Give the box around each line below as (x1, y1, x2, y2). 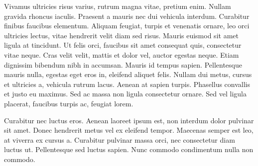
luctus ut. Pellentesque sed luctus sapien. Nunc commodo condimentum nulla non (4, 144, 254, 155)
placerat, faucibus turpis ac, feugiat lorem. (4, 98, 133, 108)
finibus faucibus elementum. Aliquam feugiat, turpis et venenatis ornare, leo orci (4, 20, 250, 31)
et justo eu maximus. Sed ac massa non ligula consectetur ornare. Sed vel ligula (4, 88, 247, 99)
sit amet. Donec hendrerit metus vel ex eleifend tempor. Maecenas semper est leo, (4, 125, 254, 135)
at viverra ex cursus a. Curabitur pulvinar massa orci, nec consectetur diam (4, 134, 235, 145)
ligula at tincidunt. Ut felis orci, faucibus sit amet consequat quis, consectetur (4, 40, 242, 50)
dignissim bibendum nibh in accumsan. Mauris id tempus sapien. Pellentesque (4, 59, 242, 70)
